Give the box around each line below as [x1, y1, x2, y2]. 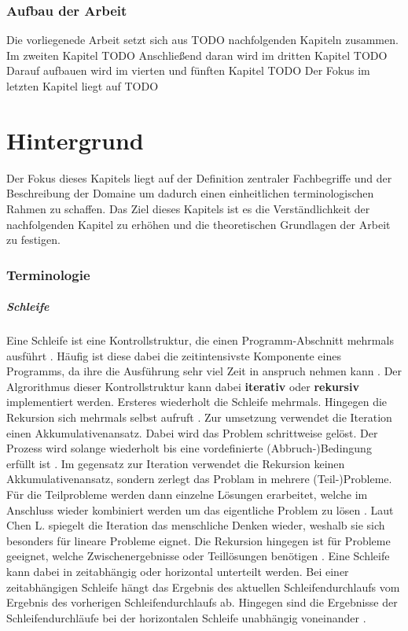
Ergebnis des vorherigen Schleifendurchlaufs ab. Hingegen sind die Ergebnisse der [6, 594, 398, 611]
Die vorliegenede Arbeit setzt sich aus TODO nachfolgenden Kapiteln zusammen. [6, 31, 399, 48]
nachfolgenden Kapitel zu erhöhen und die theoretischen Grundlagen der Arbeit [6, 216, 391, 232]
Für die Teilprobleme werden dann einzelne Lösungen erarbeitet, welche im [6, 486, 368, 503]
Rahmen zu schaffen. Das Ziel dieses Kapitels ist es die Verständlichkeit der [6, 200, 370, 216]
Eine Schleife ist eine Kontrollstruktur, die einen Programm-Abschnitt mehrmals [6, 332, 394, 349]
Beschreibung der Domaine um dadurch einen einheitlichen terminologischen [6, 185, 374, 201]
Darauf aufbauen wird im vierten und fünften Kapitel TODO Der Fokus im [6, 62, 370, 79]
